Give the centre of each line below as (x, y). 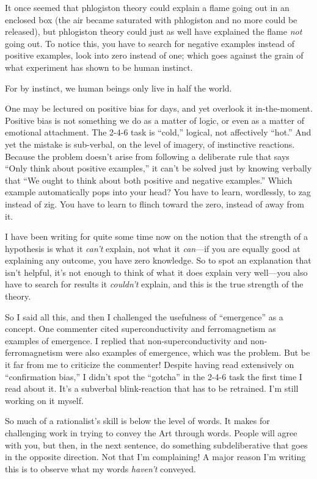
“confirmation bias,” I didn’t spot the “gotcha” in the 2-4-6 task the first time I (154, 376)
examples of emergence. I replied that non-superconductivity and (126, 340)
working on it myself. (44, 400)
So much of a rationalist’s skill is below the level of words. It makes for (137, 421)
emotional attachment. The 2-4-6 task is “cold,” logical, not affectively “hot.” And (158, 132)
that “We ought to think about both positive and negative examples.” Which (149, 180)
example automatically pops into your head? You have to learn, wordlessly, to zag (158, 192)
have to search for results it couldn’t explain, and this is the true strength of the (154, 284)
